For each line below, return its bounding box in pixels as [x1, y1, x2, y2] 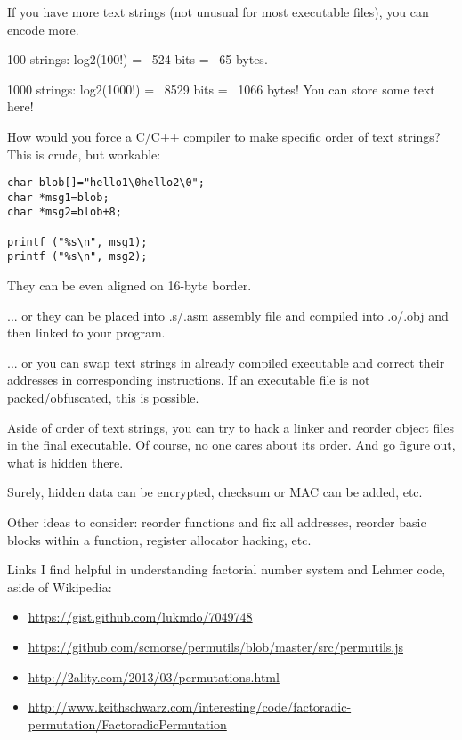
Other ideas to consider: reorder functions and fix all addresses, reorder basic [7, 513, 426, 532]
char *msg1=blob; [7, 191, 109, 204]
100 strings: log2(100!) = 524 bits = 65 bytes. [7, 50, 268, 69]
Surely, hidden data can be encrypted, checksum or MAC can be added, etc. [7, 483, 423, 501]
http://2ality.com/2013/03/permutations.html [28, 667, 280, 686]
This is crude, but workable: [7, 144, 161, 163]
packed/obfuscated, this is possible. [7, 388, 199, 407]
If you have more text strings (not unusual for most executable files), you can [7, 3, 429, 20]
